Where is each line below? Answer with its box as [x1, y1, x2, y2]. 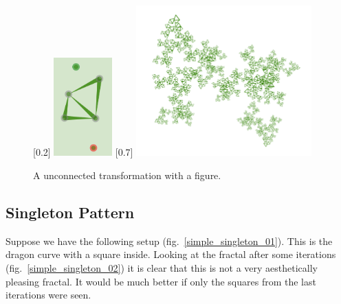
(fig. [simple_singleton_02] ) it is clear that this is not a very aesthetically [5, 260, 318, 274]
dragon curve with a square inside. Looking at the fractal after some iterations [5, 247, 336, 261]
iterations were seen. [5, 288, 91, 302]
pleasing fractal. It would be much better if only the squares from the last [5, 274, 316, 288]
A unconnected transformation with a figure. [33, 167, 221, 182]
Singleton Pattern [5, 201, 135, 222]
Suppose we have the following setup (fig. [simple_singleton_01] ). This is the [5, 233, 333, 248]
